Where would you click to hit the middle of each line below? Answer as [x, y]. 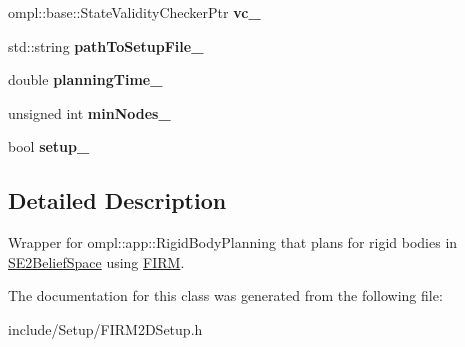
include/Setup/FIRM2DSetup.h [105, 328]
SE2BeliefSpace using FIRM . [96, 261]
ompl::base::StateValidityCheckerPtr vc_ [134, 12]
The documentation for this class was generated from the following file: [225, 295]
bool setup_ [49, 146]
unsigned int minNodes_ [89, 112]
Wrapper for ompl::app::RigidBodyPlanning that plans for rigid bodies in [233, 242]
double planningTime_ [85, 79]
